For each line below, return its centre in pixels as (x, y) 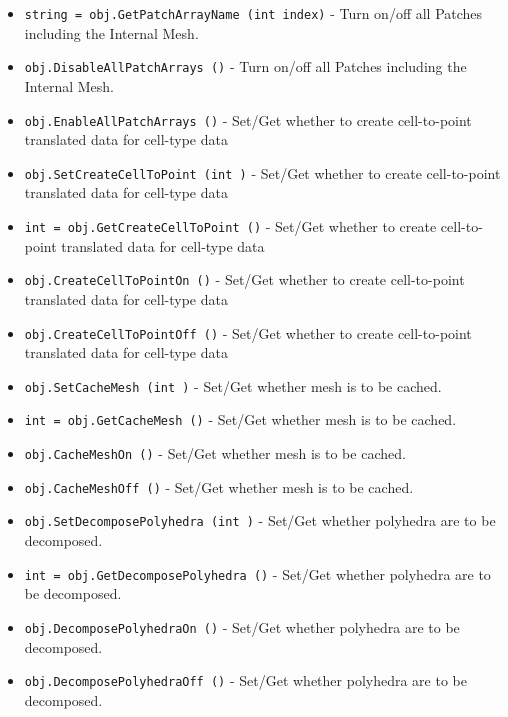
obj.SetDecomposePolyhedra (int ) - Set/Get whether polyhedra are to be (260, 520)
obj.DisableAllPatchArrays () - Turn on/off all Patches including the (245, 66)
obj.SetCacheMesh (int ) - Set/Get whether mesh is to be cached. (233, 385)
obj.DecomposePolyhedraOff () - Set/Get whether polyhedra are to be (245, 680)
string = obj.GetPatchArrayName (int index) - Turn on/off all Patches (253, 13)
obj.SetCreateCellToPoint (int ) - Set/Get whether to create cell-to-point (262, 172)
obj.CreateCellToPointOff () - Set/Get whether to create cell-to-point (248, 332)
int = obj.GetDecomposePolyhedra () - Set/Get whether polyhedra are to (257, 573)
